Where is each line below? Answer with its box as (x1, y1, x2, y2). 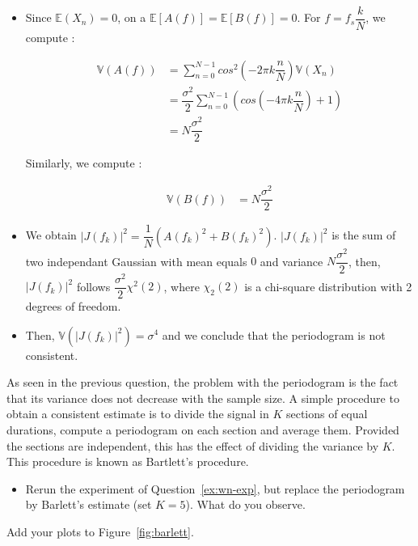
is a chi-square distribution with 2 (244, 277, 412, 294)
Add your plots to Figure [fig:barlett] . (6, 523, 194, 540)
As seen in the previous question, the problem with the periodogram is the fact (6, 374, 399, 391)
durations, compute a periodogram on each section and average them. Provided (6, 421, 399, 438)
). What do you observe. (185, 496, 306, 513)
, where (163, 277, 200, 294)
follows (76, 277, 111, 294)
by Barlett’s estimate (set (25, 496, 152, 513)
